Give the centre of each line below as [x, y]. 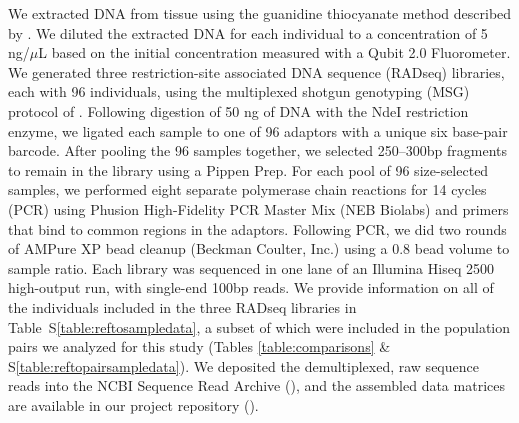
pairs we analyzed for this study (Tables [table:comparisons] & [199, 346]
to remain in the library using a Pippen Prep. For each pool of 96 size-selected [248, 169]
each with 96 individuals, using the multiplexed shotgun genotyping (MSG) [239, 91]
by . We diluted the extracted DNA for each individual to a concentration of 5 [248, 32]
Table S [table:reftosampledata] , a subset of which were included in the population [259, 326]
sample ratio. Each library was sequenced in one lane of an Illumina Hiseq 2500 [251, 267]
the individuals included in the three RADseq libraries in [182, 306]
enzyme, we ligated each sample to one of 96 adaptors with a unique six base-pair [258, 130]
